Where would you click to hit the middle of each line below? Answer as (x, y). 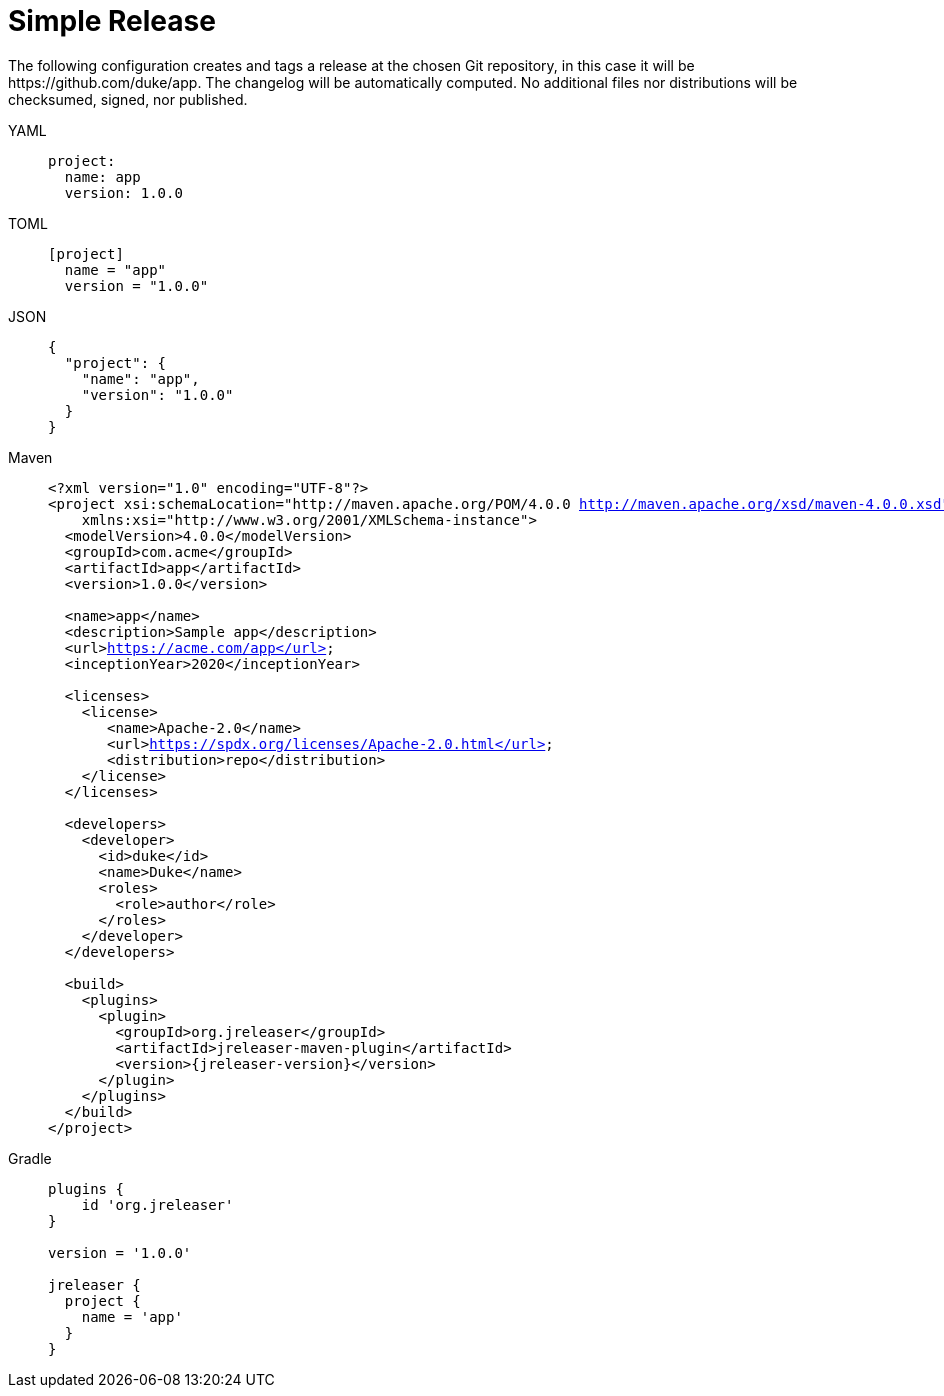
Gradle (30, 1158)
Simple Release (112, 21)
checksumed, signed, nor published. (128, 99)
